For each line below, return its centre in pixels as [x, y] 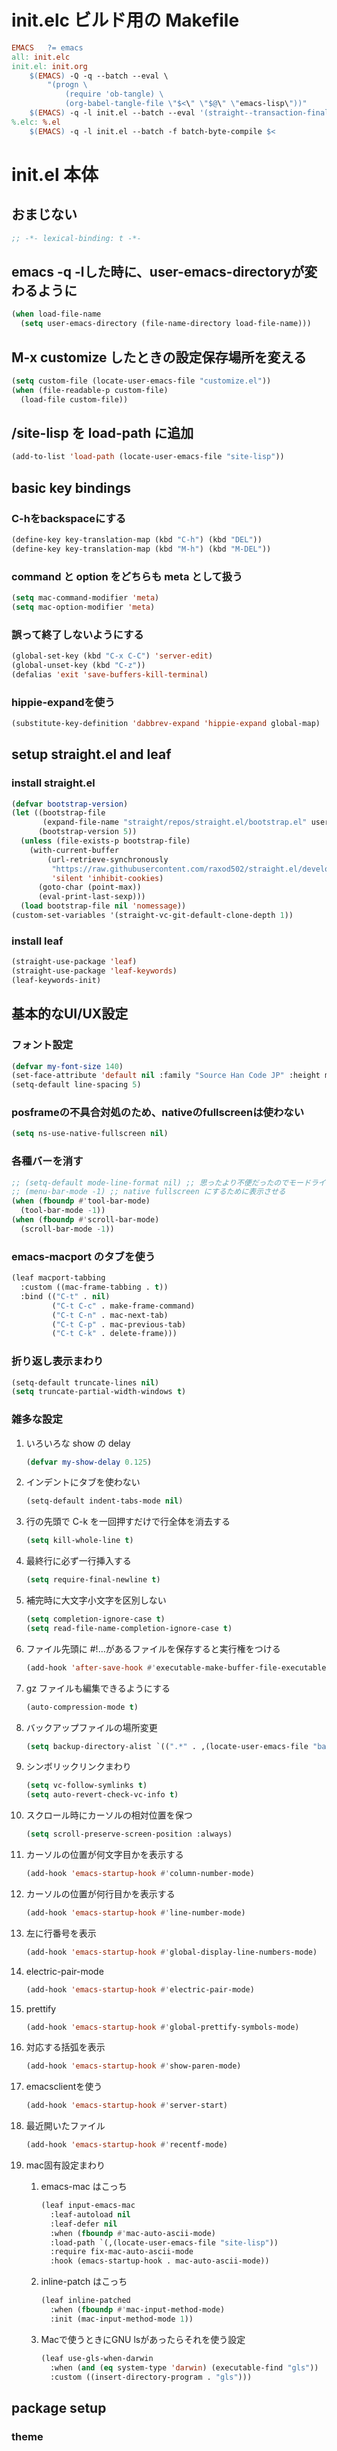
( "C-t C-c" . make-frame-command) [123, 1306]
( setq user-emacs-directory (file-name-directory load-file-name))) [166, 324]
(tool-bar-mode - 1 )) [63, 1211]
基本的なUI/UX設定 [70, 1014]
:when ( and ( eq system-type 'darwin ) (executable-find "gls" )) [184, 2367]
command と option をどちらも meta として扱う [127, 576]
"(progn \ [67, 85]
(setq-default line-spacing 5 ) [76, 1085]
